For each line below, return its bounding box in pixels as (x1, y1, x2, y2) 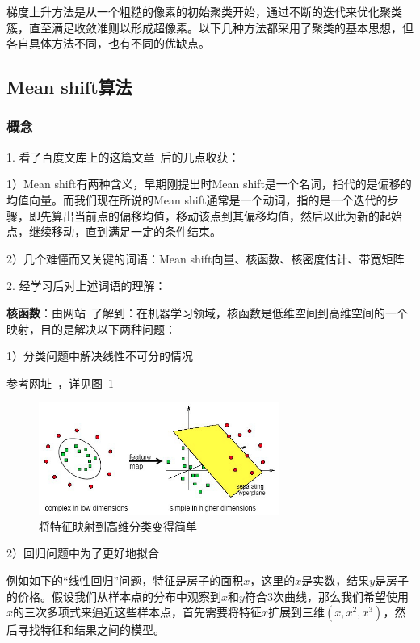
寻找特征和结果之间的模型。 (17, 621, 165, 638)
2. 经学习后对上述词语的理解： (6, 277, 166, 294)
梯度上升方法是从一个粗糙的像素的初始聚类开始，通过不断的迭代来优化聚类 (6, 3, 402, 19)
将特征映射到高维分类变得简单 (39, 517, 197, 534)
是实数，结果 (301, 571, 370, 588)
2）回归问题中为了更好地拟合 (6, 544, 159, 561)
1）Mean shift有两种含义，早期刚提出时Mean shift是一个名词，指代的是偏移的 (6, 175, 412, 192)
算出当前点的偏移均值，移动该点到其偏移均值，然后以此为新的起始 (51, 207, 402, 224)
